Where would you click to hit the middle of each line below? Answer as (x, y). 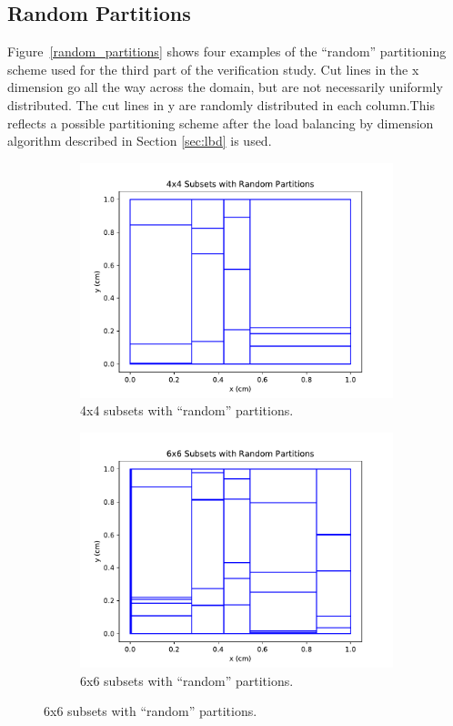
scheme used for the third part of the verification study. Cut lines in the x (213, 69)
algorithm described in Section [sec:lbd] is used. (140, 141)
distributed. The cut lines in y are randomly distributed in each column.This (221, 104)
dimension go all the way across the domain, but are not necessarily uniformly (225, 87)
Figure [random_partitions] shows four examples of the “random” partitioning (227, 51)
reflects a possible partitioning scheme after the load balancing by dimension (221, 123)
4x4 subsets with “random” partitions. (187, 410)
